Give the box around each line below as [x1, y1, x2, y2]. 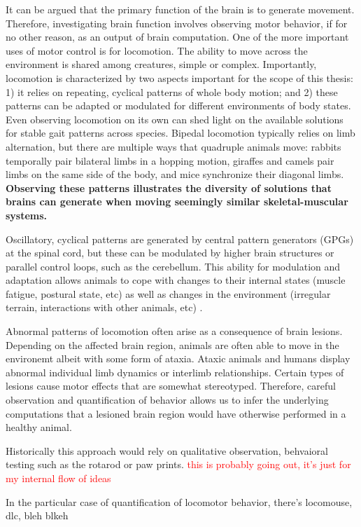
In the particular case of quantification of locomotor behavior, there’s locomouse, [6, 494, 353, 509]
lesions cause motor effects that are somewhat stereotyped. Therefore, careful [6, 378, 336, 393]
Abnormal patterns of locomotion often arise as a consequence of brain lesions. [6, 324, 343, 338]
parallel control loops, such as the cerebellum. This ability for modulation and [6, 259, 341, 273]
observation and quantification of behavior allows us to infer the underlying [6, 392, 329, 407]
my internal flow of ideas [6, 471, 111, 485]
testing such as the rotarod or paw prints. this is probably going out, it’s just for [6, 457, 351, 472]
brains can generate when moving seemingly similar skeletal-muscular [6, 194, 348, 209]
